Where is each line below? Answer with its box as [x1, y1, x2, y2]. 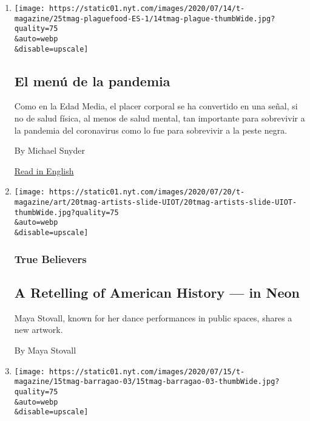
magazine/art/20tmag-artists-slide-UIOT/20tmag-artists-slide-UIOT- [14, 198, 297, 207]
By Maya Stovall [14, 343, 76, 356]
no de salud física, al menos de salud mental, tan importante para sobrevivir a [14, 112, 305, 125]
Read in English [14, 164, 74, 177]
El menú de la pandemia [14, 71, 170, 90]
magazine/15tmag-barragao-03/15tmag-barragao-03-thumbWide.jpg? [14, 377, 280, 386]
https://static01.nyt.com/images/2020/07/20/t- [49, 188, 245, 197]
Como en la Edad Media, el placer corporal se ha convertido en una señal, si [14, 100, 298, 112]
